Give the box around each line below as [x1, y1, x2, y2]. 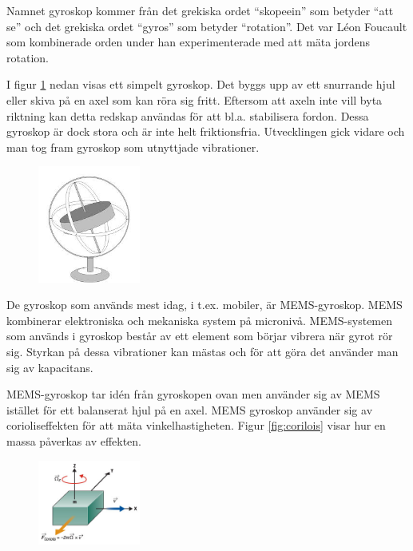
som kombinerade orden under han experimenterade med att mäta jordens [6, 34, 370, 50]
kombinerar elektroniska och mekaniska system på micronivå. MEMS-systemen [6, 311, 393, 328]
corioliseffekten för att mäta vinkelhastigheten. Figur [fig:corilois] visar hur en [6, 417, 386, 434]
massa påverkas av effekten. [6, 433, 142, 450]
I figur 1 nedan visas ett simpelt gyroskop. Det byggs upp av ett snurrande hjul [6, 76, 395, 93]
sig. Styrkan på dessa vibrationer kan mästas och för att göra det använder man [6, 343, 399, 360]
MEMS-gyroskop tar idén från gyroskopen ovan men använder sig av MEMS [6, 386, 380, 402]
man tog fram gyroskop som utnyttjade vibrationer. [6, 138, 260, 155]
